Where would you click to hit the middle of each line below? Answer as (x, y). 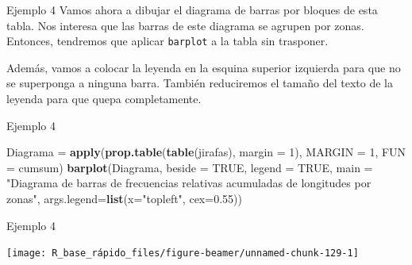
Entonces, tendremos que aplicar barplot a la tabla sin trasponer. (167, 41)
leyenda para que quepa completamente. (104, 99)
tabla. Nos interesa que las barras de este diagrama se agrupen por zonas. (185, 25)
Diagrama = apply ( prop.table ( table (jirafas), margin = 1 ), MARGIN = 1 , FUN (206, 152)
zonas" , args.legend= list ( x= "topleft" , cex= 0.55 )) (124, 198)
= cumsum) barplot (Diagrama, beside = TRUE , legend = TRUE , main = (190, 167)
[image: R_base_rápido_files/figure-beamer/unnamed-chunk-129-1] (183, 253)
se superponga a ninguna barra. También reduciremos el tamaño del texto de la (200, 83)
